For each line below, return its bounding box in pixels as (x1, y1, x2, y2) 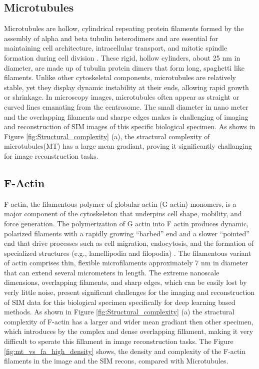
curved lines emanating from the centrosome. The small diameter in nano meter (4, 101, 248, 112)
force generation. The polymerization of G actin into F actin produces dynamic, (4, 218, 248, 228)
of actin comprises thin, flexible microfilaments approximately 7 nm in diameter (4, 257, 248, 268)
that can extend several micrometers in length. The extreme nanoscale (4, 267, 219, 277)
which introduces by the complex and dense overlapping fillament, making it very (4, 326, 253, 336)
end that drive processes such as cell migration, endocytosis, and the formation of (4, 238, 254, 248)
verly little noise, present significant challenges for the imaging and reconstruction (4, 287, 255, 297)
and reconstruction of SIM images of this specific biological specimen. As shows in (4, 121, 255, 132)
